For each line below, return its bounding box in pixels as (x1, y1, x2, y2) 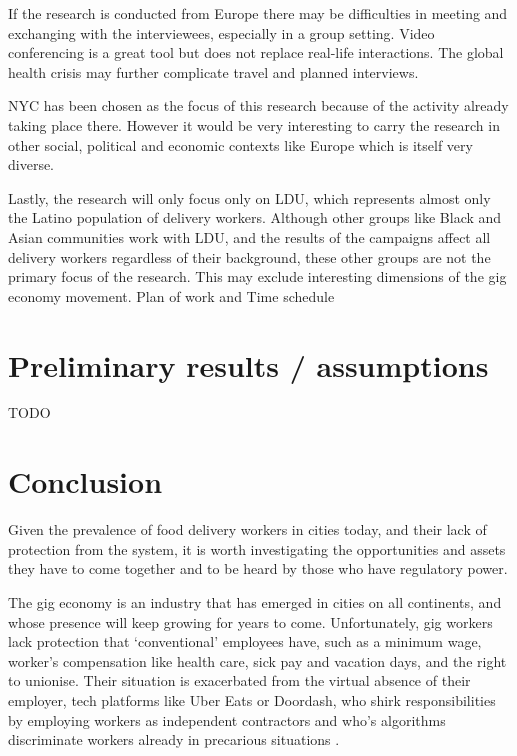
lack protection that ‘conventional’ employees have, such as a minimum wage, (8, 631, 482, 652)
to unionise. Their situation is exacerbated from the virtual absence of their (8, 670, 471, 691)
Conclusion (8, 461, 163, 502)
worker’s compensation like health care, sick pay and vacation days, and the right (8, 650, 507, 671)
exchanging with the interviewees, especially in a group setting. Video (8, 22, 435, 43)
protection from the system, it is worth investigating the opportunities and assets (8, 538, 506, 559)
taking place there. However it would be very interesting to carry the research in (8, 114, 500, 135)
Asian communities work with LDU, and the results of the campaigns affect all (8, 226, 491, 247)
